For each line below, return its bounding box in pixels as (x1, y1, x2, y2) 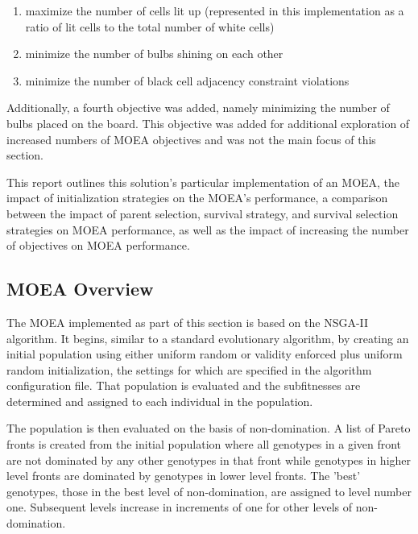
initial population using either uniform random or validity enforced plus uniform (6, 346, 403, 362)
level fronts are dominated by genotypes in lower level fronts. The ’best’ (6, 467, 361, 484)
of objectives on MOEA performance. (6, 237, 190, 254)
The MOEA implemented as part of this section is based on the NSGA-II (6, 313, 369, 330)
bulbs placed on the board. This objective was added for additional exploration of (6, 114, 410, 131)
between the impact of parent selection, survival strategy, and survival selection (6, 205, 399, 221)
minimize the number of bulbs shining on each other (25, 45, 283, 62)
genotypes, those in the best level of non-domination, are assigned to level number (6, 482, 412, 499)
